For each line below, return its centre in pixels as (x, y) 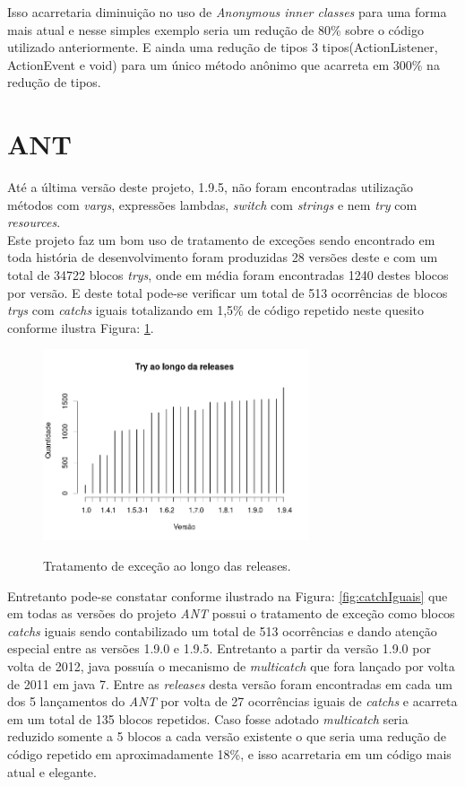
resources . (34, 222)
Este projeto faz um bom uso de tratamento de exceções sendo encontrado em (221, 239)
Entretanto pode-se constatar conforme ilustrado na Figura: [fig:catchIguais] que (228, 595)
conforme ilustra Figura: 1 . (81, 327)
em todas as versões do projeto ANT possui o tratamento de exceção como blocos (231, 613)
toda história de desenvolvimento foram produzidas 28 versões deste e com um (223, 257)
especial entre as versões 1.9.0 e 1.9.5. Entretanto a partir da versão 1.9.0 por (219, 648)
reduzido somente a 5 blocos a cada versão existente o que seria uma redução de (227, 736)
